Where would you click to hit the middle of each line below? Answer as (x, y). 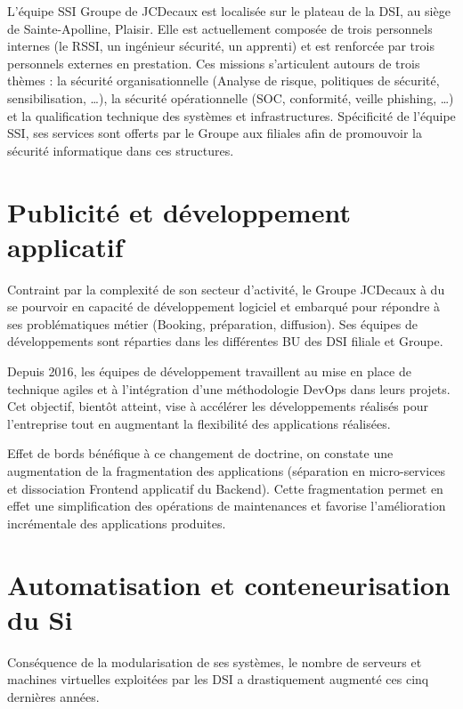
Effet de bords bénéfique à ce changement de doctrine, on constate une (200, 453)
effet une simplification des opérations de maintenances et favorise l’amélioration (227, 506)
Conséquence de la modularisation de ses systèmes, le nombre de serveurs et (215, 661)
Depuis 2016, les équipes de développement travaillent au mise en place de (209, 371)
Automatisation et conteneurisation (229, 584)
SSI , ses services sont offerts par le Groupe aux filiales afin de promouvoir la (215, 133)
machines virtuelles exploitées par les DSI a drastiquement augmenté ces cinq (218, 679)
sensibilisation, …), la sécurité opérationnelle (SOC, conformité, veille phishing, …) (231, 97)
